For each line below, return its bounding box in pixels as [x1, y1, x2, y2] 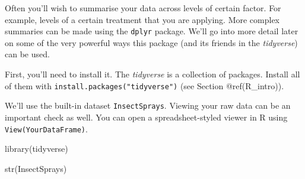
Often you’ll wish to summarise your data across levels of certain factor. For [5, 2, 281, 14]
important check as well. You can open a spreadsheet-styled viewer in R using [5, 110, 288, 123]
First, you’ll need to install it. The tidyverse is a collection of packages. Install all [5, 68, 300, 80]
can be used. [5, 48, 50, 60]
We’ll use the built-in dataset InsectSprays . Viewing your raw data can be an [5, 99, 291, 112]
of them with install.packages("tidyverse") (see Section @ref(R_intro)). [5, 79, 284, 92]
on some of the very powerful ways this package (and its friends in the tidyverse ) [5, 36, 298, 48]
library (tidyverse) [5, 142, 68, 155]
